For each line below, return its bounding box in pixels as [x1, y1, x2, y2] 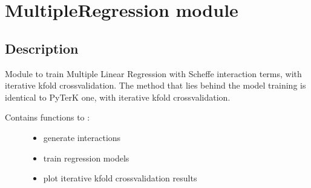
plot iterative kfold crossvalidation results [43, 172, 197, 184]
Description [5, 39, 79, 57]
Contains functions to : [5, 111, 90, 124]
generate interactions [43, 131, 121, 143]
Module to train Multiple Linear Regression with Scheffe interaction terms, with [5, 67, 302, 80]
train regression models [43, 151, 129, 164]
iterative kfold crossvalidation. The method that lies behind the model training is [5, 79, 306, 92]
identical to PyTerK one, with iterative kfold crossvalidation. [5, 90, 231, 103]
